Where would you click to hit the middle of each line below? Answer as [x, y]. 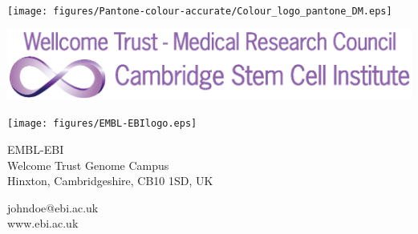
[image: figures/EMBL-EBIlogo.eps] [102, 124]
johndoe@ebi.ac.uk [53, 207]
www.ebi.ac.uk [43, 223]
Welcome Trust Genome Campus [88, 165]
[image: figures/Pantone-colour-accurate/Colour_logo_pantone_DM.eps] [200, 11]
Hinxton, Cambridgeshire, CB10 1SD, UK [110, 181]
